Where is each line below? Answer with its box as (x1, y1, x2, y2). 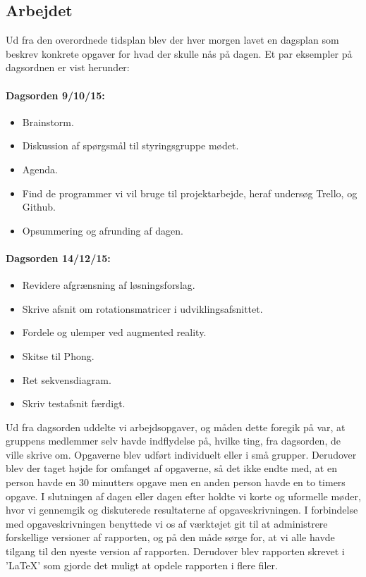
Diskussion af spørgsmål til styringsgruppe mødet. (22, 138, 239, 153)
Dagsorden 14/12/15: (6, 250, 111, 265)
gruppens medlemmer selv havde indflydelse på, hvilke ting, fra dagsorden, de (6, 433, 341, 448)
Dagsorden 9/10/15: (6, 87, 105, 102)
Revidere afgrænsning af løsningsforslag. (22, 278, 195, 292)
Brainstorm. (22, 114, 74, 129)
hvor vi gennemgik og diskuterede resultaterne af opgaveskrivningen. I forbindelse (6, 502, 358, 517)
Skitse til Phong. (22, 348, 94, 363)
